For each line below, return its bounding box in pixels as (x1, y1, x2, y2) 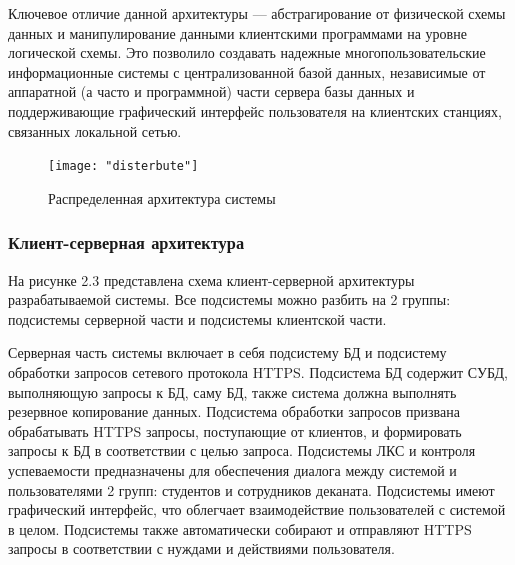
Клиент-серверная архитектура (8, 230, 245, 255)
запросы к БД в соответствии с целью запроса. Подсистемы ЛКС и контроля (8, 440, 476, 461)
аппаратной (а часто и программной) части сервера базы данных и (8, 81, 415, 102)
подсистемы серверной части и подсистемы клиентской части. (8, 308, 387, 329)
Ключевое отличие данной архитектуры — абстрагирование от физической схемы (8, 3, 506, 23)
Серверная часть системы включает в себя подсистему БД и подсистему (8, 342, 447, 363)
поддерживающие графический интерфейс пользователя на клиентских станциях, (8, 100, 502, 121)
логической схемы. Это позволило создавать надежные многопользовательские (8, 42, 486, 63)
